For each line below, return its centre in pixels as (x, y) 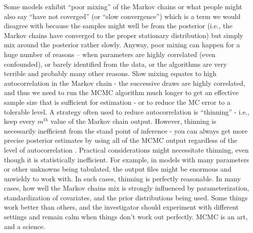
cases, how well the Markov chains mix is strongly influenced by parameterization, (126, 188)
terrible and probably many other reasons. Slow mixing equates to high (110, 73)
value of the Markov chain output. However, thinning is (133, 121)
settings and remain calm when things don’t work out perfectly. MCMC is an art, (126, 217)
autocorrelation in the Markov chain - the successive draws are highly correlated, (125, 83)
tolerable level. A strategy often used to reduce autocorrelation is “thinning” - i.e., (127, 111)
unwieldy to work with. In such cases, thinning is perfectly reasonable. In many (122, 178)
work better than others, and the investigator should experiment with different (121, 207)
